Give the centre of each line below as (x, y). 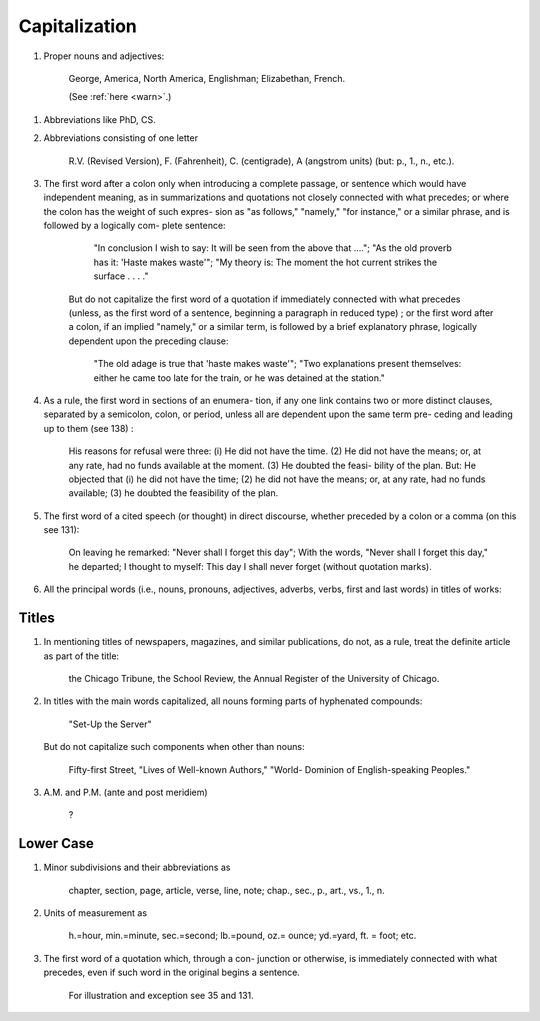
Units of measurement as (95, 912)
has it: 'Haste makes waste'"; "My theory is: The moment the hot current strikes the (265, 262)
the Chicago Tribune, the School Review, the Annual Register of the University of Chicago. (254, 678)
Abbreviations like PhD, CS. (99, 119)
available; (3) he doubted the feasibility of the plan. (173, 493)
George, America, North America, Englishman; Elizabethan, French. (207, 78)
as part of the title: (81, 656)
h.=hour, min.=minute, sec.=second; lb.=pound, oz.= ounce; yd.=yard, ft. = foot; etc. (242, 936)
